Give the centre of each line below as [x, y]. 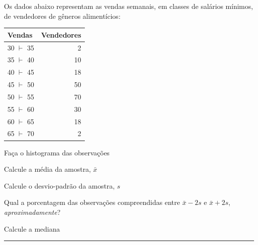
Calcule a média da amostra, [48, 169]
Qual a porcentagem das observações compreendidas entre [92, 202]
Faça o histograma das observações [57, 152]
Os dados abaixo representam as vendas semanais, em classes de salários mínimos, [129, 6]
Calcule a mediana [32, 228]
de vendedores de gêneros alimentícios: [62, 16]
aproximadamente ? [32, 212]
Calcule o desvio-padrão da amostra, [60, 185]
